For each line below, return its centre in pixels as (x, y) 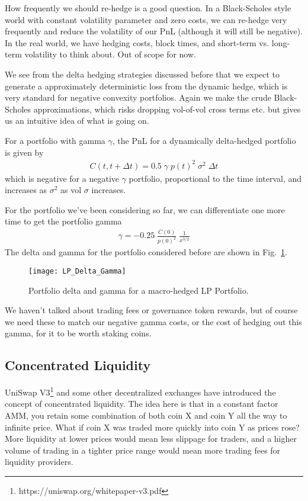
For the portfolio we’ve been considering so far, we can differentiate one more (145, 209)
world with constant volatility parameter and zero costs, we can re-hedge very (146, 19)
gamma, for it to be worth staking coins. (78, 333)
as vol (71, 190)
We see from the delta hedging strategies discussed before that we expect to (142, 74)
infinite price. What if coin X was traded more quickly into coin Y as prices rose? (152, 427)
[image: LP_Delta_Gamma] (77, 271)
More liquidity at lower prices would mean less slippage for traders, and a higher (151, 439)
